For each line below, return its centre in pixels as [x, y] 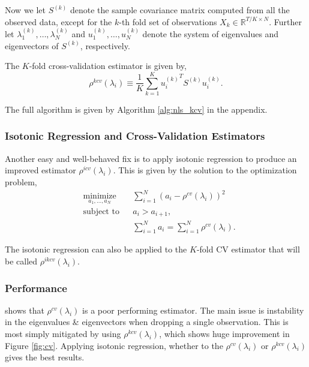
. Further [285, 21]
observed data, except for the [58, 21]
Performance [36, 288]
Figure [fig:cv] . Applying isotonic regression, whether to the [114, 345]
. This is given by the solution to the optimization [205, 170]
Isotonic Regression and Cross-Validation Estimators [135, 136]
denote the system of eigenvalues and [211, 34]
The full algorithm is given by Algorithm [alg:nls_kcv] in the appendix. [136, 109]
